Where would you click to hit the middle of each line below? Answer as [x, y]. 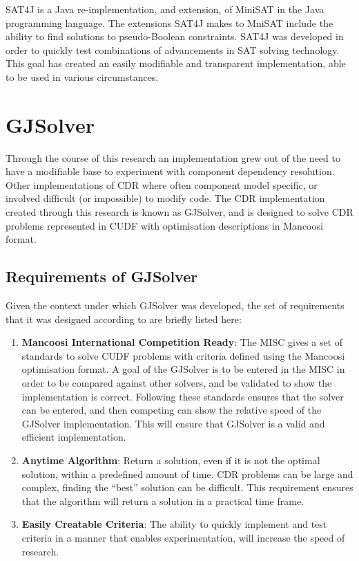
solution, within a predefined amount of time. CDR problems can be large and [187, 473]
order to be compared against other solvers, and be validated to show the [177, 383]
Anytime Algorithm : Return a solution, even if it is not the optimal [171, 460]
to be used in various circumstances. [82, 76]
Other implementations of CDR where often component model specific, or [162, 184]
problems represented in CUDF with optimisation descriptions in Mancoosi [164, 225]
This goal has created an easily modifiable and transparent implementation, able [176, 63]
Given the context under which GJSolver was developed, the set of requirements [175, 305]
